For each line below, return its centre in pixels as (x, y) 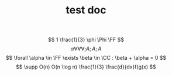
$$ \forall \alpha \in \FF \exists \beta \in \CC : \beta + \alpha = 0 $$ (86, 58)
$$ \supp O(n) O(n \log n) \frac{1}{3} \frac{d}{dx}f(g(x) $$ (86, 67)
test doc (86, 10)
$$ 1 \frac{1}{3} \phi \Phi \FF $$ (86, 40)
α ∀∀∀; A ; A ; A (86, 49)
